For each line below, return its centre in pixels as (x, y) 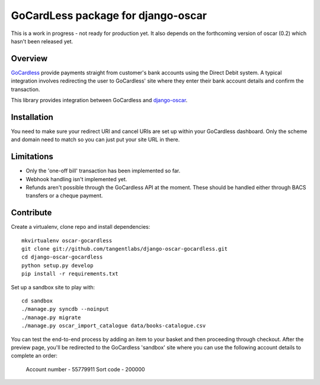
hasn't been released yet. (42, 41)
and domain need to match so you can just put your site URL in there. (95, 140)
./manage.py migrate (51, 317)
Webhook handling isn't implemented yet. (76, 179)
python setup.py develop (57, 265)
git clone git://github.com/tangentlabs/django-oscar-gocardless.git (125, 249)
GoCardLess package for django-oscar (109, 15)
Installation (32, 117)
